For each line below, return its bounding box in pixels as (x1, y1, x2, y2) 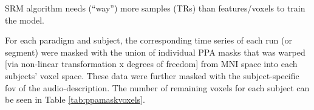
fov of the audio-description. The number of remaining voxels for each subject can (5, 81, 310, 94)
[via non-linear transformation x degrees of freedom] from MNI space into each (5, 57, 298, 70)
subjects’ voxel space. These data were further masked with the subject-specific (5, 69, 299, 82)
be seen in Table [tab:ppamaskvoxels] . (5, 93, 145, 106)
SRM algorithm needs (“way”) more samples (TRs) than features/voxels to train (5, 2, 305, 14)
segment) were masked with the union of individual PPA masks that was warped (5, 45, 305, 58)
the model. (5, 13, 44, 26)
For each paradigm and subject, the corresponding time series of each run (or (5, 34, 292, 47)
